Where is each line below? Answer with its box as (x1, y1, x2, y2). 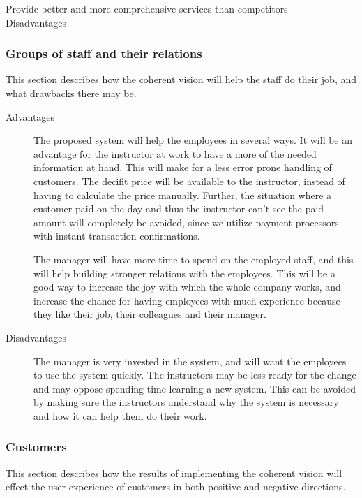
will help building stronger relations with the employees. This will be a (33, 265, 335, 280)
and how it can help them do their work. (33, 408, 207, 423)
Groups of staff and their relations (6, 45, 202, 62)
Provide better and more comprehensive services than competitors (6, 1, 288, 15)
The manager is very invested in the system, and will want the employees (33, 353, 347, 368)
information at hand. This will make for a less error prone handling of (33, 160, 332, 175)
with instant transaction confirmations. (33, 228, 200, 243)
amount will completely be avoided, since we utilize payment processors (33, 214, 339, 229)
